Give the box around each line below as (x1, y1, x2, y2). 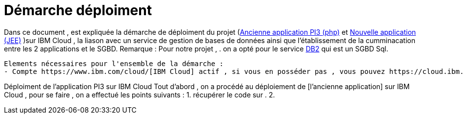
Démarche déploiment (4, 2, 152, 19)
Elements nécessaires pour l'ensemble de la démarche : (4, 59, 224, 68)
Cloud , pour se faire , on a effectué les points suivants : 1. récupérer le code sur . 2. (4, 90, 275, 99)
